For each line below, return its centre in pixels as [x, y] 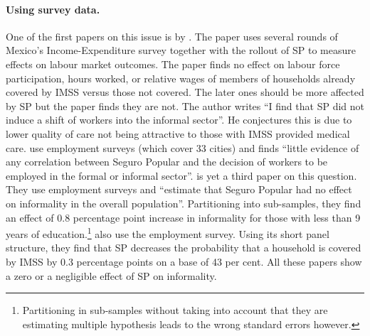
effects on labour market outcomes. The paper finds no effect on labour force [173, 64]
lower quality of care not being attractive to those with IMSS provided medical [178, 133]
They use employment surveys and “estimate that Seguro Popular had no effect [179, 189]
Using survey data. [53, 9]
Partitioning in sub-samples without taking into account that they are [175, 310]
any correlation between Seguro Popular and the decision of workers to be [167, 162]
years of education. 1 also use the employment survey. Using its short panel [168, 233]
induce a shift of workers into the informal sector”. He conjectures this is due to [179, 120]
